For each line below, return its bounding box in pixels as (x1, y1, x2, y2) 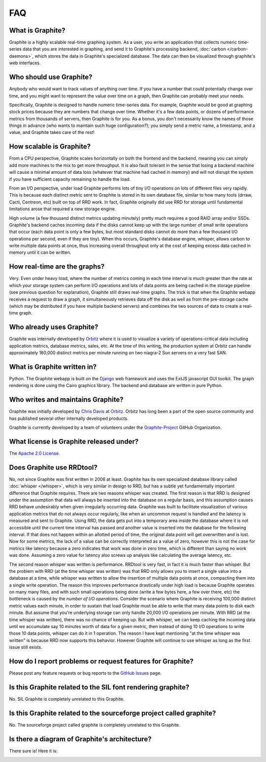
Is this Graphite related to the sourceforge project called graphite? (9, 709, 216, 717)
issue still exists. (9, 644, 42, 650)
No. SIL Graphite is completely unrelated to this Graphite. (9, 696, 125, 702)
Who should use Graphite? (9, 73, 93, 81)
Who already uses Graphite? (9, 323, 99, 331)
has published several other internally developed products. (9, 415, 129, 421)
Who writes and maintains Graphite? (9, 396, 124, 404)
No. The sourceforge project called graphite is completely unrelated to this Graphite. (9, 722, 180, 728)
